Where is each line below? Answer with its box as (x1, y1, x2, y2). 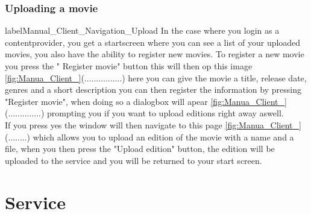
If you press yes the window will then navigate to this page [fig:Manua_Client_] (5, 118, 301, 131)
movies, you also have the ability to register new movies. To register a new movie (5, 48, 304, 60)
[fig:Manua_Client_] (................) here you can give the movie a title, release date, (5, 71, 307, 84)
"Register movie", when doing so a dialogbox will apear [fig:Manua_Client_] (5, 95, 287, 107)
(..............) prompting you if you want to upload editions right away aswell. (5, 107, 284, 119)
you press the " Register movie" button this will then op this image (5, 60, 253, 72)
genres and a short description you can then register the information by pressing (5, 83, 301, 96)
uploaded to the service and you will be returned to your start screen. (5, 154, 262, 166)
